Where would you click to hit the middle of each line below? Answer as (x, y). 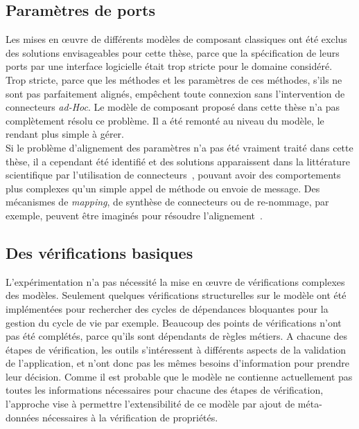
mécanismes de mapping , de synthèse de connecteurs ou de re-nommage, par (167, 202)
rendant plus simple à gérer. (65, 134)
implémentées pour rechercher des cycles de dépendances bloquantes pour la (167, 308)
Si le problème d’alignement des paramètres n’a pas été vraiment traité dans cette (179, 147)
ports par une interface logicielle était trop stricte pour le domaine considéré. (169, 66)
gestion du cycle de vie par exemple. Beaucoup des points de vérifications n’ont (174, 322)
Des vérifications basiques (99, 252)
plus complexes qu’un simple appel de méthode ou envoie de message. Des (163, 188)
